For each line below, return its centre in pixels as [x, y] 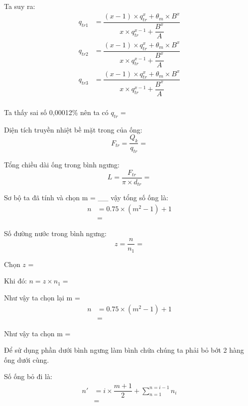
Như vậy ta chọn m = [37, 333]
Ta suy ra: [20, 6]
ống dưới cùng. [27, 359]
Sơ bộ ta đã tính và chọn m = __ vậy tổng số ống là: [86, 198]
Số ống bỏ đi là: [28, 376]
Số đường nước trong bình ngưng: [55, 233]
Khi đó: [15, 281]
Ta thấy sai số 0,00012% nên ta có [56, 112]
